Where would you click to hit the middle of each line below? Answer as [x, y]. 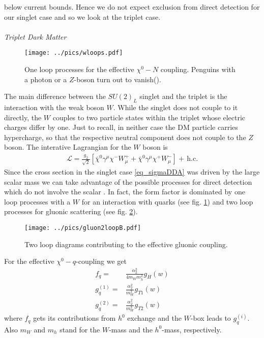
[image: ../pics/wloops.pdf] [74, 53]
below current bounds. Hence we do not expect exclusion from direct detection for [132, 7]
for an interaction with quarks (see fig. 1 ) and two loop [167, 201]
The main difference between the [55, 96]
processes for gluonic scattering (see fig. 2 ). [71, 211]
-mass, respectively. [192, 329]
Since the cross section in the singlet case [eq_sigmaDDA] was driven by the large [132, 171]
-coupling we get [101, 261]
